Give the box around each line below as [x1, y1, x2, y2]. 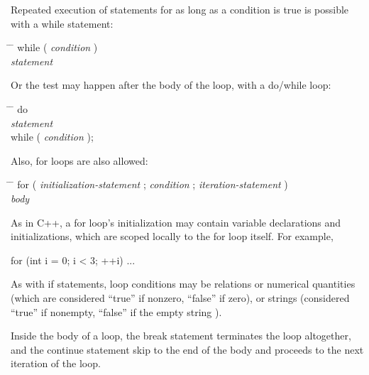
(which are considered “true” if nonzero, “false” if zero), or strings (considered [11, 290, 350, 305]
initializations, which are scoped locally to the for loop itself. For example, [11, 229, 334, 244]
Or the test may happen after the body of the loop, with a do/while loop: [11, 77, 331, 92]
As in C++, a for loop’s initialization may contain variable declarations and [11, 214, 341, 229]
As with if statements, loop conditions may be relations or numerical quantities [11, 276, 356, 291]
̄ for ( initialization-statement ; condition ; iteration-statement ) [11, 177, 288, 192]
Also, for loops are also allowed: [11, 153, 148, 168]
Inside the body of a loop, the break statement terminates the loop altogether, [11, 328, 351, 343]
